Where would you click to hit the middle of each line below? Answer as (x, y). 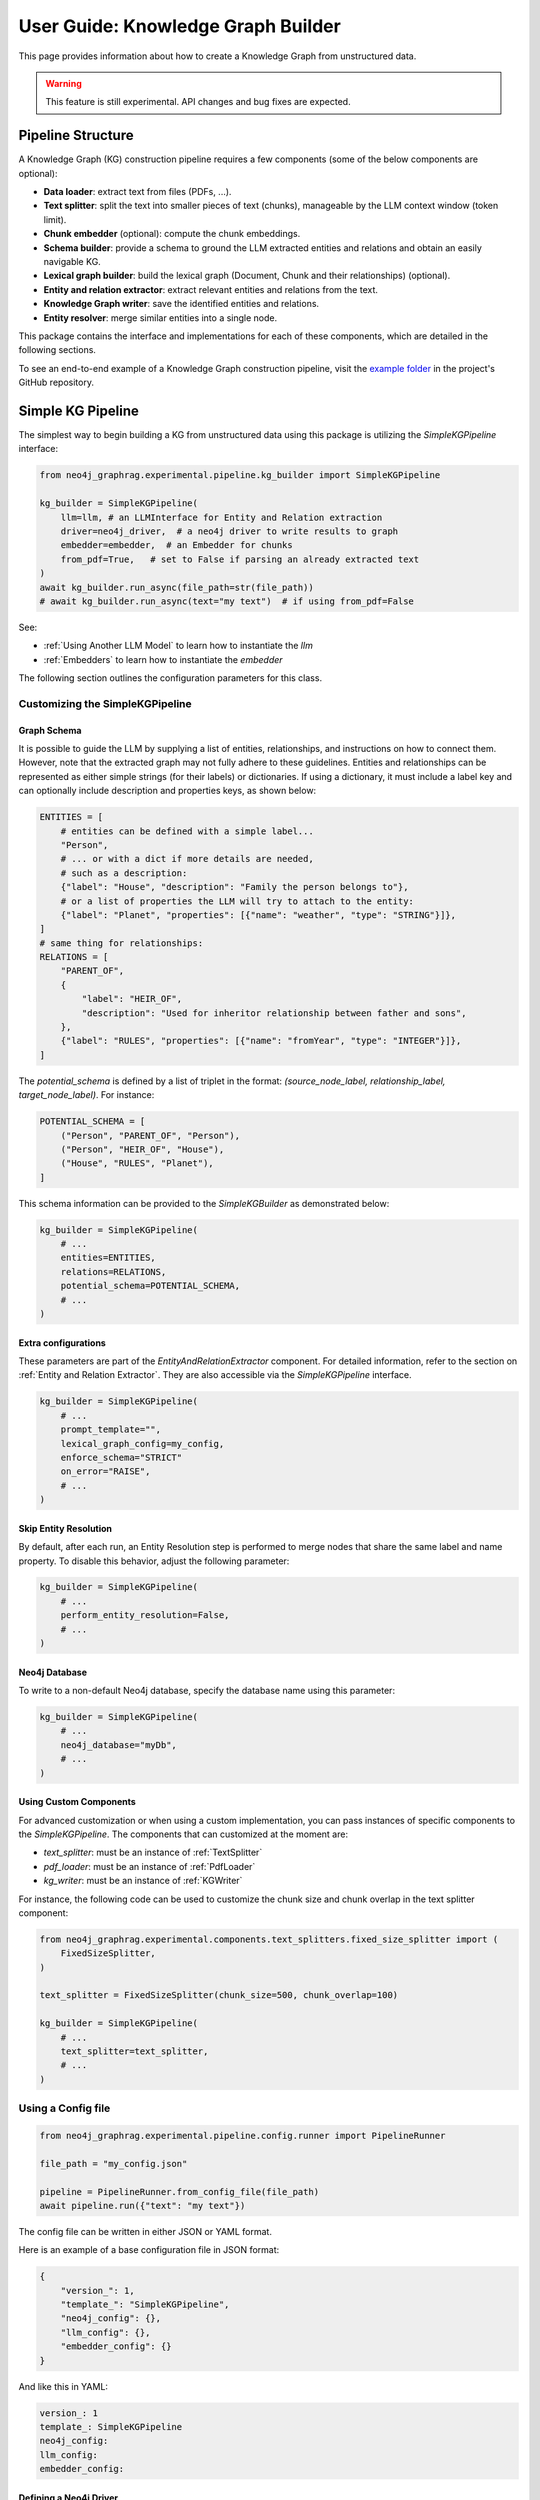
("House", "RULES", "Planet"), (137, 1163)
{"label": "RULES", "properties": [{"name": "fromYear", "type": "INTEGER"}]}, (261, 1041)
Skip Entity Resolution (65, 1528)
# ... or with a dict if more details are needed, (187, 859)
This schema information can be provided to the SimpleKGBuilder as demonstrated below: (204, 1203)
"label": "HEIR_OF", (132, 999)
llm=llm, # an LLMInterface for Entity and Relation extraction (221, 517)
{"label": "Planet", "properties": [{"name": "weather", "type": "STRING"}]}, (258, 914)
